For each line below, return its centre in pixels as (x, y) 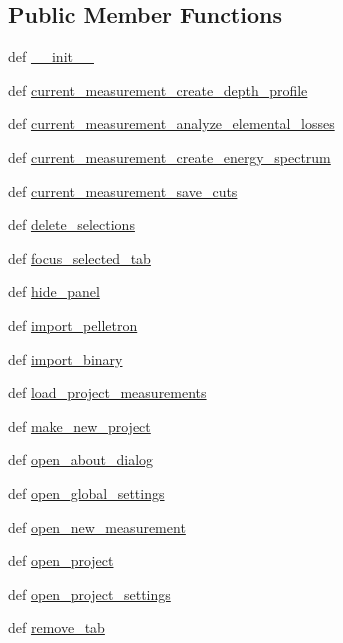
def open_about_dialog (81, 459)
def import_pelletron (73, 324)
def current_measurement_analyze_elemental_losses (171, 123)
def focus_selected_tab (79, 257)
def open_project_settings (89, 593)
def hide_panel (54, 291)
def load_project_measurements (107, 392)
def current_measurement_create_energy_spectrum (169, 156)
